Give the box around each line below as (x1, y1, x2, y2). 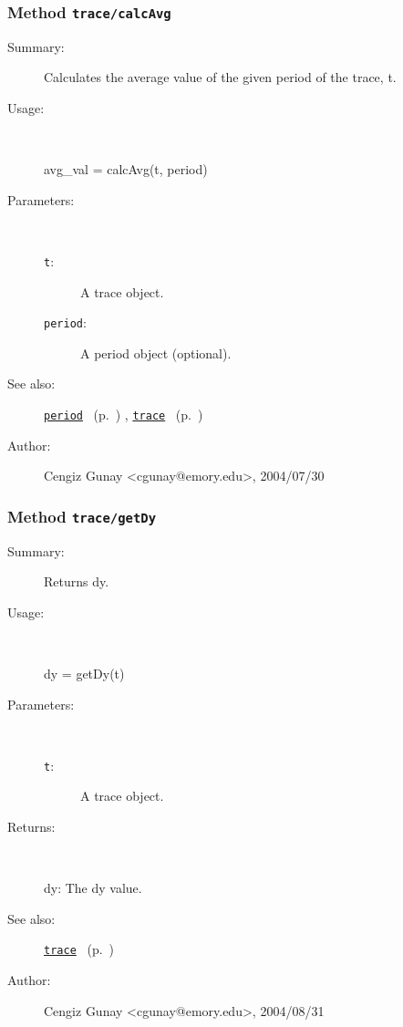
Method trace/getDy (7, 504, 157, 527)
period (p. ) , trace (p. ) (44, 405, 203, 424)
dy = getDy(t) (44, 664, 125, 683)
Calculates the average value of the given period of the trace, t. (44, 67, 397, 87)
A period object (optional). (80, 343, 232, 362)
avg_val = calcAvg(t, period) (44, 160, 208, 179)
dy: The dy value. (44, 878, 142, 897)
